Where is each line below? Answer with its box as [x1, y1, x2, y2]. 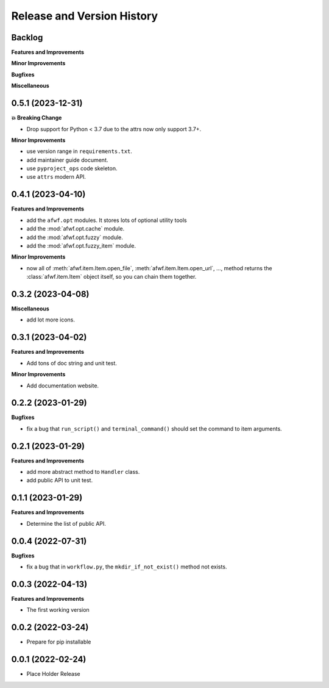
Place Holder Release [26, 670, 80, 678]
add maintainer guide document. [26, 156, 108, 163]
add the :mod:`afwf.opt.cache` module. [26, 225, 125, 232]
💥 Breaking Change [11, 114, 62, 121]
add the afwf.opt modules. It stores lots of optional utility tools [26, 217, 187, 224]
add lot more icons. [26, 316, 76, 323]
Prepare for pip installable [26, 638, 91, 646]
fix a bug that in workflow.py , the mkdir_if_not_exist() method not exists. [26, 563, 227, 570]
